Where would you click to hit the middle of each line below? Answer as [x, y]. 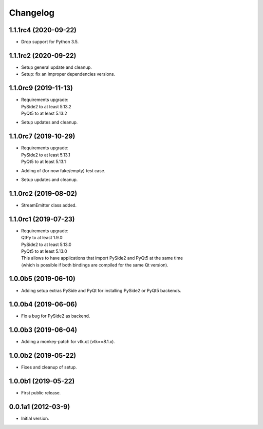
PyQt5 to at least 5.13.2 [44, 113]
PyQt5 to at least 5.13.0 [44, 251]
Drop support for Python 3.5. [50, 42]
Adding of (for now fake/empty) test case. [63, 170]
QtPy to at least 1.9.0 [42, 238]
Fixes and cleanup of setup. [49, 367]
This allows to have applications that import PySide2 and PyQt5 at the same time [102, 258]
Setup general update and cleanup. [56, 67]
